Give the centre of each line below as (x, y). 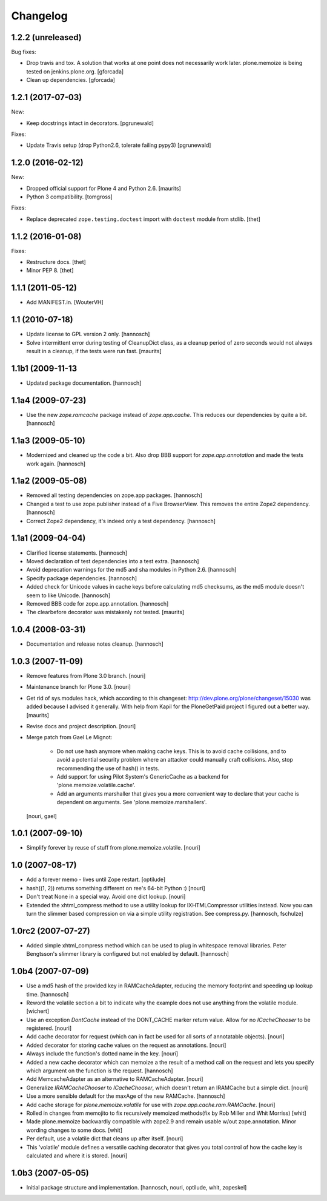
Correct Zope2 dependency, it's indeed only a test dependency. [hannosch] (121, 521)
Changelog (39, 16)
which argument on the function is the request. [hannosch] (100, 1071)
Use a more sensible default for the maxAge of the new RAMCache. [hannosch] (126, 1096)
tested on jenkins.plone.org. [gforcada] (75, 71)
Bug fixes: (24, 52)
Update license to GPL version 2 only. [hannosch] (88, 334)
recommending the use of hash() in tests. (108, 768)
